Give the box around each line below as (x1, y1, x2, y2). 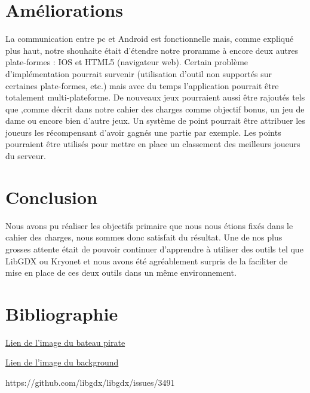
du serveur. (5, 150, 46, 162)
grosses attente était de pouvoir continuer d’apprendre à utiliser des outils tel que (5, 242, 303, 255)
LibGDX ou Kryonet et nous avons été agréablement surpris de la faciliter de (5, 254, 288, 267)
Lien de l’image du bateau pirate (5, 336, 125, 348)
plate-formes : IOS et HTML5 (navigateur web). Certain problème (5, 56, 248, 68)
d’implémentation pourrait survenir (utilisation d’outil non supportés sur (5, 67, 272, 80)
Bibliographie (5, 301, 118, 325)
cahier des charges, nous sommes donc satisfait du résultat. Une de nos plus (5, 231, 283, 243)
